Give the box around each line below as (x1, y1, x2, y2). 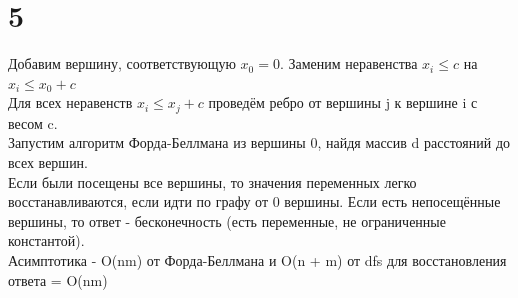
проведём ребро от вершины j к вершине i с (208, 92, 478, 113)
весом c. (8, 112, 58, 133)
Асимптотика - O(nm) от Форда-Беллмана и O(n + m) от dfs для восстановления (8, 249, 507, 270)
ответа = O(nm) (8, 269, 108, 290)
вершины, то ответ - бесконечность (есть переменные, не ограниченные (8, 210, 446, 231)
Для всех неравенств (8, 92, 133, 113)
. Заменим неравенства (279, 53, 418, 74)
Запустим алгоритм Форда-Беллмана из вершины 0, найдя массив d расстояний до (8, 132, 511, 153)
